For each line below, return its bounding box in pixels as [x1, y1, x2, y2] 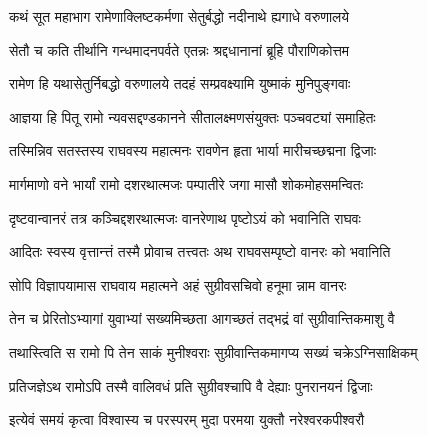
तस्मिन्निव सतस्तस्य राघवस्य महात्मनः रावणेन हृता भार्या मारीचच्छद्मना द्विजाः [9, 140, 376, 161]
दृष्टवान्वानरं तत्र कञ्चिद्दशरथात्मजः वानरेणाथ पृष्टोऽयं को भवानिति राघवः [9, 207, 361, 228]
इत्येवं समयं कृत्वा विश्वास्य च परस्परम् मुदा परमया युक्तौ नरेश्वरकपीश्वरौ [9, 409, 365, 430]
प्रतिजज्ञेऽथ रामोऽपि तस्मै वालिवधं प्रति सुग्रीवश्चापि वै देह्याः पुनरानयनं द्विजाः [9, 375, 373, 396]
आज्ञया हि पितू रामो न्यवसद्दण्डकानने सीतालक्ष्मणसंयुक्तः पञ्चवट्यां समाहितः [9, 106, 376, 127]
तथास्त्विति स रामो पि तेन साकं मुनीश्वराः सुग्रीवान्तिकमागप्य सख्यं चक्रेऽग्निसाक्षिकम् [9, 341, 418, 362]
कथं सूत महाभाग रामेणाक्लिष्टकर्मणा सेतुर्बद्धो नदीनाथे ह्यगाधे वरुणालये [9, 6, 350, 26]
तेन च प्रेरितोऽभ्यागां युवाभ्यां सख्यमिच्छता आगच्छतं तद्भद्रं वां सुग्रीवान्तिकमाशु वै [9, 308, 395, 329]
